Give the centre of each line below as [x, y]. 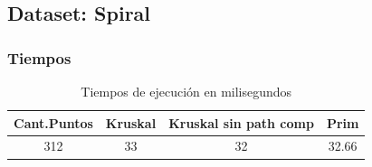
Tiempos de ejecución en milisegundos [186, 91]
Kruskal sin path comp [241, 122]
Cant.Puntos [53, 122]
